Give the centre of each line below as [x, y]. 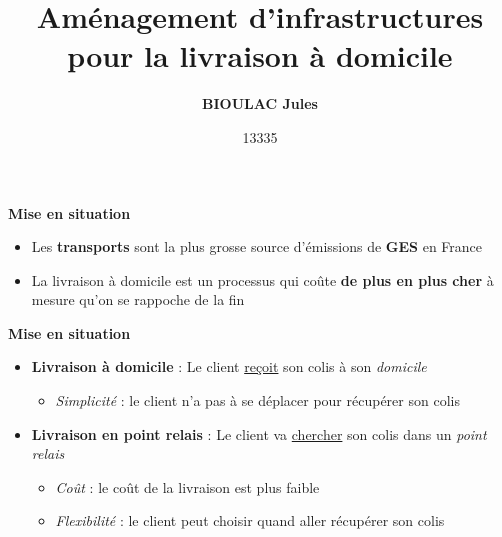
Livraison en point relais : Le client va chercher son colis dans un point [259, 433]
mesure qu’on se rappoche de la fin [138, 299]
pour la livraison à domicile [260, 55]
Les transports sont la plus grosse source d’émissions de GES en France [257, 246]
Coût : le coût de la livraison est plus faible [187, 486]
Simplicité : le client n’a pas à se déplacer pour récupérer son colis [257, 400]
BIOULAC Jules [260, 103]
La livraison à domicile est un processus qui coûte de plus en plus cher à [262, 279]
